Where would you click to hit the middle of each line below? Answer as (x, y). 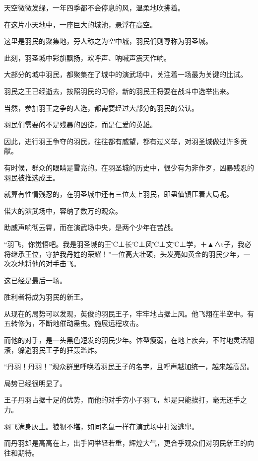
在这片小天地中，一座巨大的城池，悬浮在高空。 (80, 24)
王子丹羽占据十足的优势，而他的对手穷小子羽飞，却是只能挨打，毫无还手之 (126, 400)
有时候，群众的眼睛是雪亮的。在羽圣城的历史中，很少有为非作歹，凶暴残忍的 (129, 167)
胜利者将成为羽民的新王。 (46, 297)
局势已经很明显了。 (35, 383)
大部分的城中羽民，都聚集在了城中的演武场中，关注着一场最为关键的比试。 (126, 74)
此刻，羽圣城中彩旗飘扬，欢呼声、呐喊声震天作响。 (87, 57)
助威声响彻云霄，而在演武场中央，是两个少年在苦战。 (91, 227)
